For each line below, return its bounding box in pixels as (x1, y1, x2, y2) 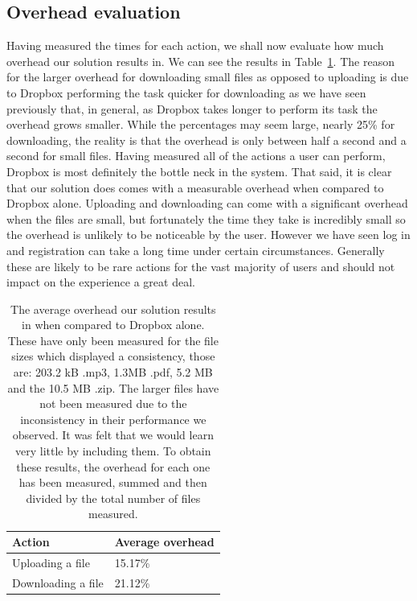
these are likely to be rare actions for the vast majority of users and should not (6, 257, 395, 274)
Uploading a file (12, 554, 90, 570)
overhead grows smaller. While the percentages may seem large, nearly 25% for (6, 116, 395, 133)
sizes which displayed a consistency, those (11, 348, 215, 364)
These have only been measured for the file (7, 331, 219, 348)
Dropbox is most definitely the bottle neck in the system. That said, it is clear (6, 163, 392, 179)
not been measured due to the (39, 395, 187, 412)
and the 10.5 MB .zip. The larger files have (7, 379, 219, 396)
